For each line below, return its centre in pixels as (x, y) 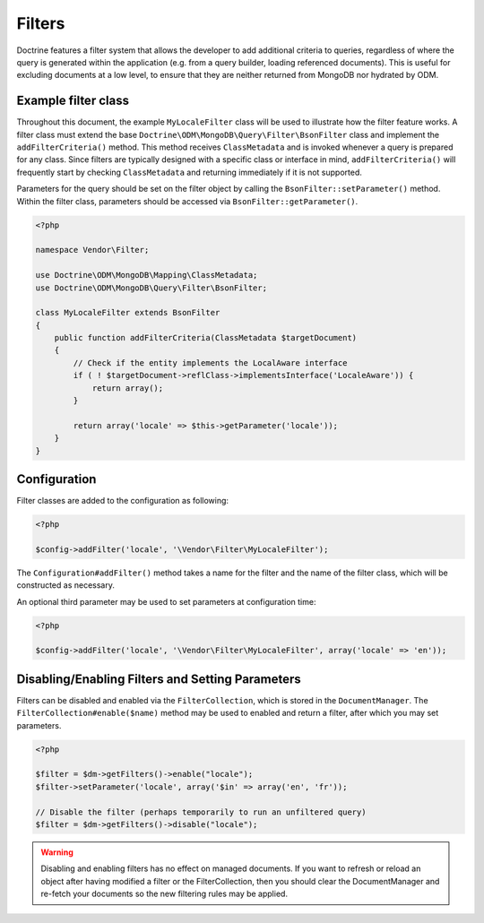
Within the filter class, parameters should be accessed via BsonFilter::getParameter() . (187, 201)
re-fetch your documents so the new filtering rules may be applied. (164, 894)
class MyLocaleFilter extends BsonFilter (128, 313)
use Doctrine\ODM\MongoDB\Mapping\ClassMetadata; (147, 275)
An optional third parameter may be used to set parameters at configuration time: (166, 601)
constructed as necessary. (66, 585)
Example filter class (73, 101)
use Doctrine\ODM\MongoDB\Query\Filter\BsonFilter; (151, 288)
